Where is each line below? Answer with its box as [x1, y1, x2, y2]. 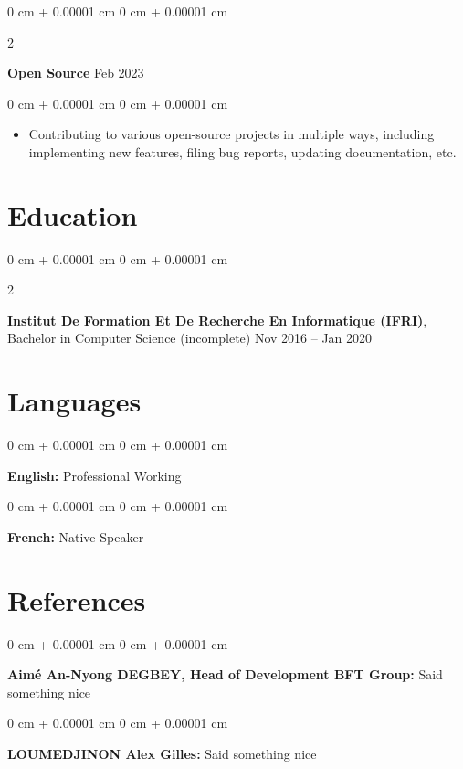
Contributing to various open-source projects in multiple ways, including [28, 124, 435, 144]
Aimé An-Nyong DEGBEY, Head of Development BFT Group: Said [7, 665, 443, 684]
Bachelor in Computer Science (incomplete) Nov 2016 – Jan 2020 [7, 328, 373, 347]
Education [7, 196, 138, 233]
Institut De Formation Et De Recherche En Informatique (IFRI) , [7, 310, 427, 329]
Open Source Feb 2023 [7, 63, 144, 82]
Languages [7, 382, 142, 420]
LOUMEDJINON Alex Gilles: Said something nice [7, 744, 317, 764]
